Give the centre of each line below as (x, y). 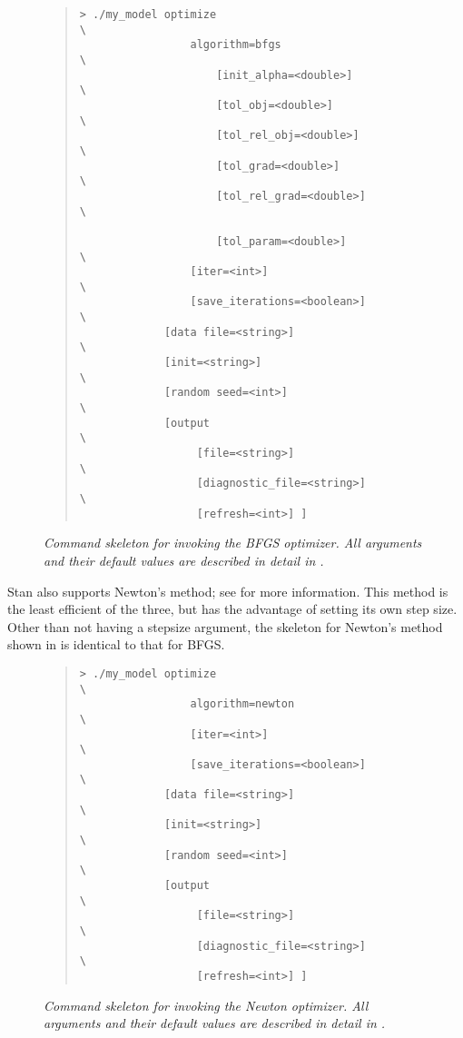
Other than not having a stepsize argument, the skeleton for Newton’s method (225, 626)
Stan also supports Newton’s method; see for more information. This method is (228, 591)
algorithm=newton (242, 704)
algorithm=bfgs (236, 45)
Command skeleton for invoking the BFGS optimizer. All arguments (233, 543)
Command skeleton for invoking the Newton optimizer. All (206, 1005)
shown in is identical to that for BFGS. (116, 644)
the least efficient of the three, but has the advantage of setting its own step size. (232, 609)
